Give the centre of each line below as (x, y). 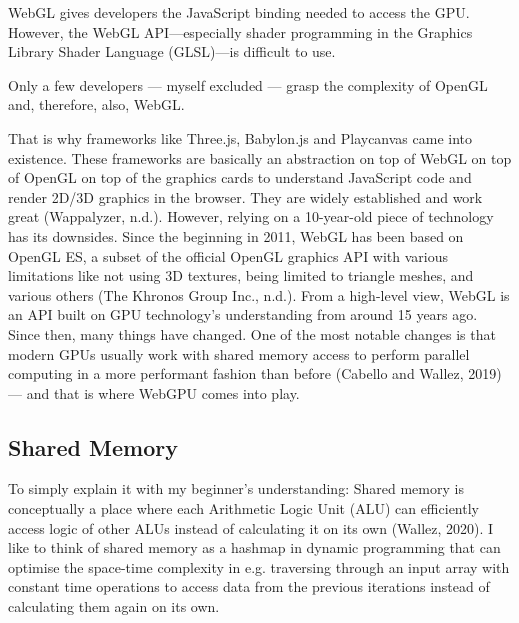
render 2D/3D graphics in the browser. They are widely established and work (245, 196)
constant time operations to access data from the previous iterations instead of (249, 586)
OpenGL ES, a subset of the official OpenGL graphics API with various (228, 255)
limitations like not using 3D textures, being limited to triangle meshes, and (241, 275)
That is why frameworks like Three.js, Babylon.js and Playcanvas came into (240, 137)
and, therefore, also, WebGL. (96, 104)
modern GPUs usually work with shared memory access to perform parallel (239, 353)
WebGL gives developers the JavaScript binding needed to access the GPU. (239, 12)
